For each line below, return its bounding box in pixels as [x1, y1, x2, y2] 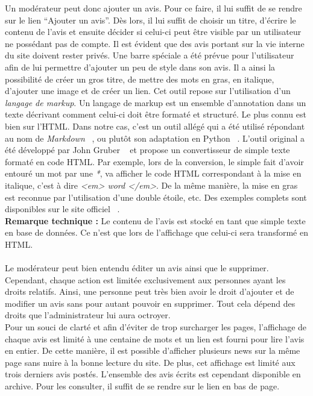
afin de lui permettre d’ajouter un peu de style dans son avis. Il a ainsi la [5, 60, 276, 73]
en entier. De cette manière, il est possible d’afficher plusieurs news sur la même [5, 344, 300, 357]
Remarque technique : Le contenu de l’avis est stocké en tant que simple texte [5, 214, 306, 227]
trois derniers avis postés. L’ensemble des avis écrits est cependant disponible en [5, 368, 301, 380]
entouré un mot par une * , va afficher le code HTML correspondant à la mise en [5, 167, 302, 180]
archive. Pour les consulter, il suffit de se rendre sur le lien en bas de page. [5, 380, 280, 392]
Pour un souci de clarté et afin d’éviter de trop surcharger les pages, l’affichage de [5, 321, 307, 333]
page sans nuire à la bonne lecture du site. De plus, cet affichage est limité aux [5, 356, 296, 368]
